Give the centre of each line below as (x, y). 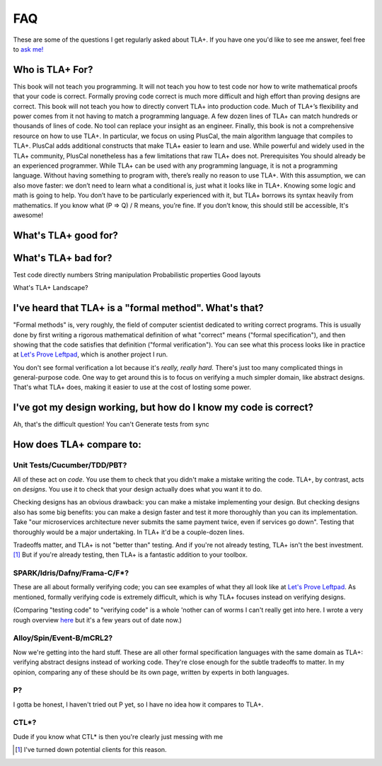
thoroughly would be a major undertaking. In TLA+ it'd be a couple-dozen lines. (129, 532)
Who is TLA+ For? (53, 70)
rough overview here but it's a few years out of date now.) (97, 620)
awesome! (28, 215)
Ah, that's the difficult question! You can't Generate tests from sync (111, 424)
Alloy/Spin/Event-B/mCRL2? (63, 638)
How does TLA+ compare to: (77, 445)
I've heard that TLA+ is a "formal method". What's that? (138, 308)
